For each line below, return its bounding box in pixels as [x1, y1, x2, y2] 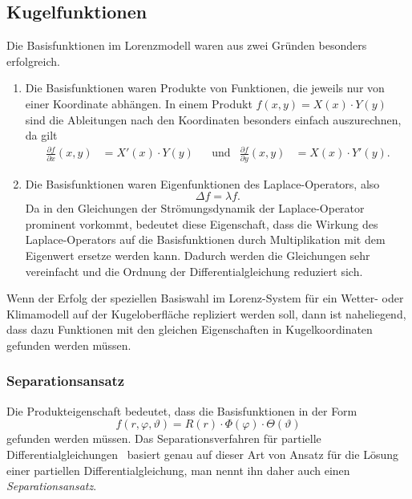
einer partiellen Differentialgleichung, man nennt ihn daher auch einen [6, 461, 350, 478]
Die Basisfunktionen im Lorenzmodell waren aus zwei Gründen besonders [6, 37, 367, 54]
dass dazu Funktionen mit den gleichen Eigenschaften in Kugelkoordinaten [6, 321, 373, 338]
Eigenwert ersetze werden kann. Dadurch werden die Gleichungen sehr [25, 247, 370, 263]
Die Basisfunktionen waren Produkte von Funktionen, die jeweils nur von [25, 79, 385, 96]
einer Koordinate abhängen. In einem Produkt [25, 95, 252, 112]
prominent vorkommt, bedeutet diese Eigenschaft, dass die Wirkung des [25, 215, 378, 232]
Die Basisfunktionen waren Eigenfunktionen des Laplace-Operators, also [25, 175, 380, 192]
